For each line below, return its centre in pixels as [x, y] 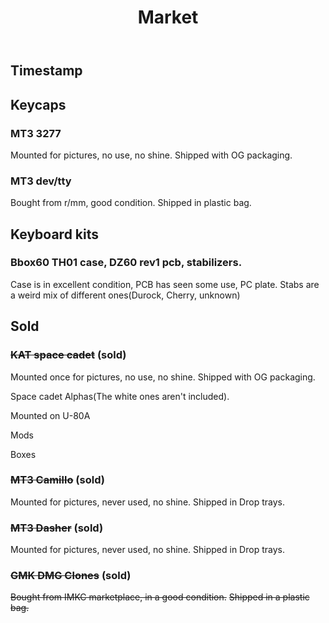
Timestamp [46, 71]
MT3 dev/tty [41, 181]
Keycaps [38, 104]
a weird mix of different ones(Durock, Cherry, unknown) [125, 295]
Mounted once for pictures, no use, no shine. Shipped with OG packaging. [163, 377]
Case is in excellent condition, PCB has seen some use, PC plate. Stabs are [165, 284]
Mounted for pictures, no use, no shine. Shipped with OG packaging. [151, 155]
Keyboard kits [55, 234]
